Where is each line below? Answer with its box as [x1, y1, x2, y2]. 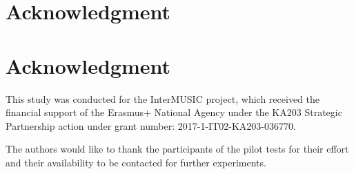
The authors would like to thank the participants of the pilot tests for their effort [6, 142, 349, 156]
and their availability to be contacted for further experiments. [6, 155, 266, 169]
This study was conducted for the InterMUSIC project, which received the [6, 91, 319, 106]
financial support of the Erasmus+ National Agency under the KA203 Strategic [6, 105, 342, 119]
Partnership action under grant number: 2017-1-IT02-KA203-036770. [6, 118, 296, 133]
